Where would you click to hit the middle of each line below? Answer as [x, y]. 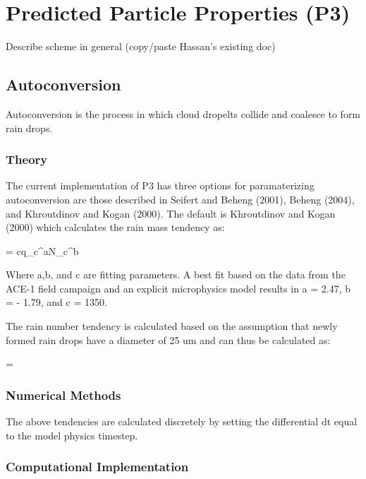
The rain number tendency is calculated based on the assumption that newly [172, 326]
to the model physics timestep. [72, 435]
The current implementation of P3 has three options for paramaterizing [160, 185]
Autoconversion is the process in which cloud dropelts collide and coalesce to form [183, 113]
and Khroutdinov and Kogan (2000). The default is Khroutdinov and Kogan [171, 213]
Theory [27, 159]
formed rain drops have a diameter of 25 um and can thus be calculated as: [168, 339]
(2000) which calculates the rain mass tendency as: [115, 227]
